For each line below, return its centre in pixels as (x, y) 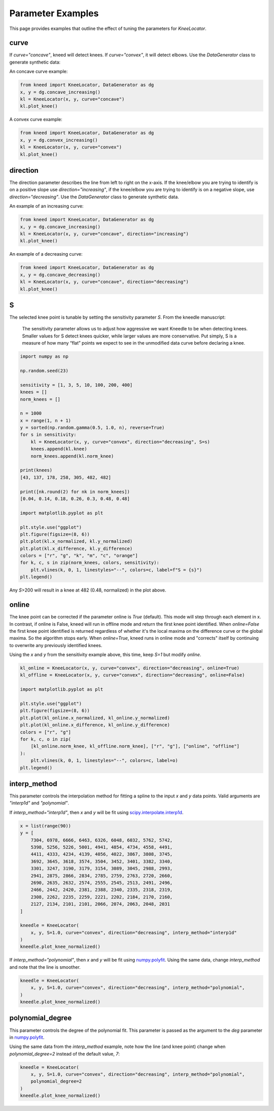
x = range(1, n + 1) (45, 420)
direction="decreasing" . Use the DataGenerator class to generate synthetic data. (94, 197)
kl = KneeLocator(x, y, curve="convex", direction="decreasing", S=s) (121, 442)
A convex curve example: (36, 119)
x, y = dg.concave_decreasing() (60, 275)
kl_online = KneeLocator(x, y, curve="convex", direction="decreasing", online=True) (130, 668)
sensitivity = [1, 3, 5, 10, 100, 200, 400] (76, 385)
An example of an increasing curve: (46, 206)
